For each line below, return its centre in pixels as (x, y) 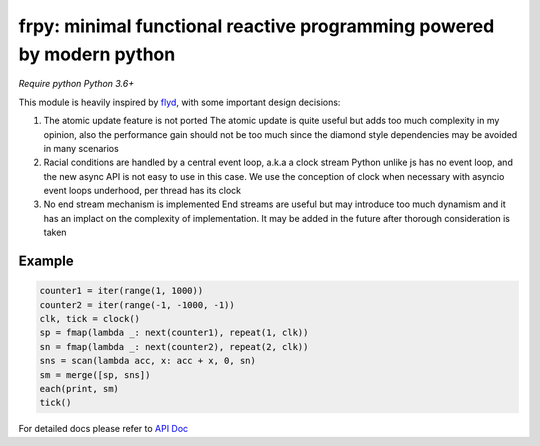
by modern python (97, 54)
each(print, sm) (79, 388)
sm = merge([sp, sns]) (95, 374)
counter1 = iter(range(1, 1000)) (121, 291)
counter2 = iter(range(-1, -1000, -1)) (137, 304)
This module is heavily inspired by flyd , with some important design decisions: (179, 102)
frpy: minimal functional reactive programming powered (256, 26)
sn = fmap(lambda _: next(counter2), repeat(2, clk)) (174, 346)
